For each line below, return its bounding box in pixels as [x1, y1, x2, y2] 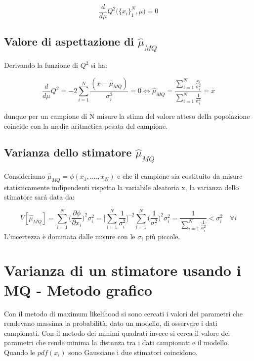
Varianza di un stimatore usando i [4, 260, 241, 280]
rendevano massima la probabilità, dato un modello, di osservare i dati [4, 318, 217, 328]
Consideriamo [4, 171, 45, 181]
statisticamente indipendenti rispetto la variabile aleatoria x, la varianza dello [4, 182, 239, 192]
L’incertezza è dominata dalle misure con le [4, 231, 135, 241]
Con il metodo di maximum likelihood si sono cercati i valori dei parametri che [4, 308, 243, 318]
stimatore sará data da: [4, 192, 75, 202]
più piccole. [146, 231, 180, 241]
